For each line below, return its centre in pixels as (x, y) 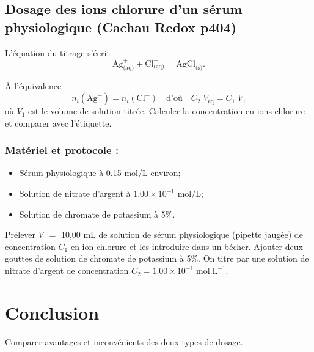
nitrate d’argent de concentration (67, 270)
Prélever (20, 234)
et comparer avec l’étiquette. (58, 123)
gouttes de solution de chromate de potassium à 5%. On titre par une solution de (157, 258)
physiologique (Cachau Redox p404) (121, 27)
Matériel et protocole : (62, 150)
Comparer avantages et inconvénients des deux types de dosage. (124, 341)
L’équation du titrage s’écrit (57, 52)
